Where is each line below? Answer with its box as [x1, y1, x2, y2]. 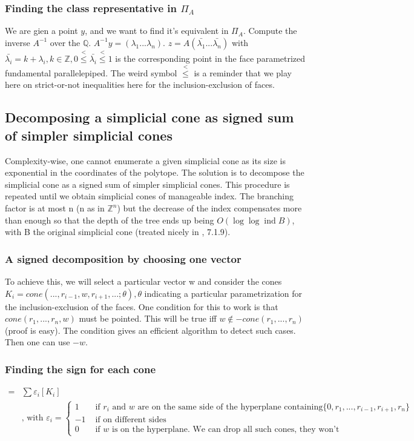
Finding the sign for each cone [5, 361, 156, 376]
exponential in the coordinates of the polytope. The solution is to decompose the [5, 166, 304, 179]
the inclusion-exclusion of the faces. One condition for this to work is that [5, 300, 278, 313]
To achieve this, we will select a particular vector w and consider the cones [5, 275, 282, 287]
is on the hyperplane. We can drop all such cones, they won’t [111, 425, 340, 434]
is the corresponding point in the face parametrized [115, 52, 306, 65]
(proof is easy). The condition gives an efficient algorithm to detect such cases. [5, 323, 296, 336]
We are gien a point [5, 24, 78, 37]
